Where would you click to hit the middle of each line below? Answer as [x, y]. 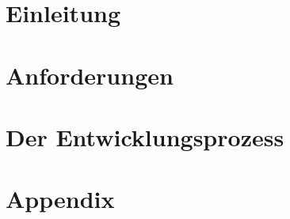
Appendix [60, 199]
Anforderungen [90, 75]
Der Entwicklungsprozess [145, 136]
